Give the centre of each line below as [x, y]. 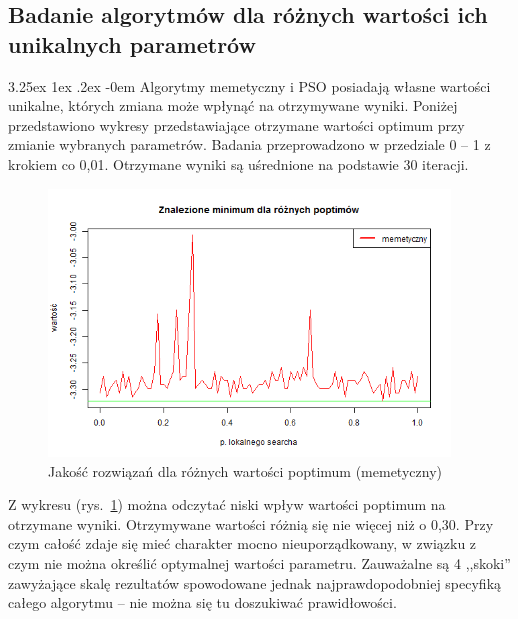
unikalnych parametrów [132, 43]
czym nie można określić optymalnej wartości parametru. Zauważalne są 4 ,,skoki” [259, 563]
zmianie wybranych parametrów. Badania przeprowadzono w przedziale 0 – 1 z [249, 144]
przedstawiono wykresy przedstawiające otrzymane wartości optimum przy [236, 124]
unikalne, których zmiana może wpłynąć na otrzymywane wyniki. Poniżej [233, 105]
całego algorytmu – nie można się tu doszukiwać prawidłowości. [202, 602]
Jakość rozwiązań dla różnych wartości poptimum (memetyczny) [245, 470]
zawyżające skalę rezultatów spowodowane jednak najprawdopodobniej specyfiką [255, 582]
